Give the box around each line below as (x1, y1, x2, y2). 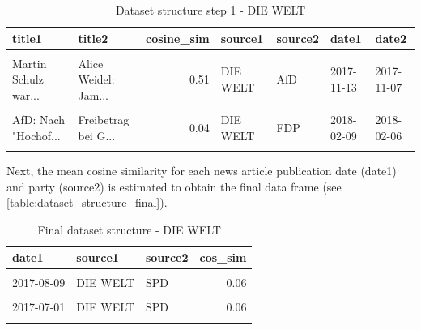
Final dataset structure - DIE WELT (37, 221, 221, 238)
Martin (12, 54, 47, 71)
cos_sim (199, 249, 247, 266)
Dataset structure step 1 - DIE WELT (115, 2, 306, 18)
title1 (12, 29, 42, 46)
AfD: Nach (12, 110, 66, 127)
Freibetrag (78, 110, 130, 127)
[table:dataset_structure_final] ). (6, 194, 168, 211)
